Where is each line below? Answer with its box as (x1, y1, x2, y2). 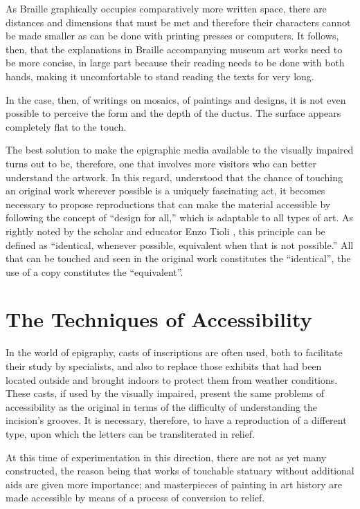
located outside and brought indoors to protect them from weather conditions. (6, 372, 338, 387)
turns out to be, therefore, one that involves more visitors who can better (6, 156, 316, 170)
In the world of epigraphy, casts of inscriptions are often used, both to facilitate (6, 345, 343, 360)
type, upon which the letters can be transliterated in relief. (6, 426, 255, 441)
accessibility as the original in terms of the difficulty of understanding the (6, 399, 318, 414)
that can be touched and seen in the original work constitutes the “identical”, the (6, 251, 351, 266)
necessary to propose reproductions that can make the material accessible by (6, 196, 331, 211)
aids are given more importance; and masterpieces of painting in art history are (6, 476, 342, 491)
